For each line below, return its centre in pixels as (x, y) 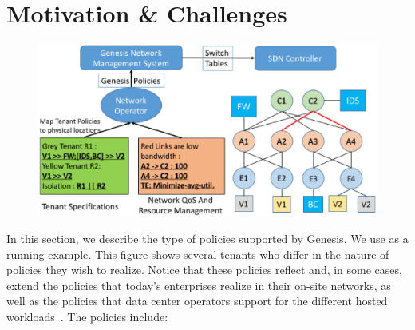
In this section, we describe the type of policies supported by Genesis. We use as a (207, 239)
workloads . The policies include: (87, 316)
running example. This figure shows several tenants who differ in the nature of (198, 254)
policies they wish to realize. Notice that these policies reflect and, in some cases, (204, 270)
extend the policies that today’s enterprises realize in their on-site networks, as (199, 285)
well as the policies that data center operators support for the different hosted (197, 301)
